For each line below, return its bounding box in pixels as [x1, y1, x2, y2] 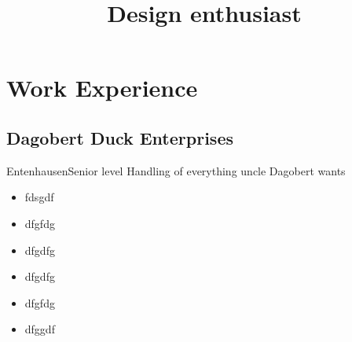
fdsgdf [24, 189, 54, 205]
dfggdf [24, 321, 55, 337]
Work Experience [6, 72, 198, 104]
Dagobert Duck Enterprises [6, 125, 233, 149]
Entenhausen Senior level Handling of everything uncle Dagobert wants [6, 162, 346, 178]
